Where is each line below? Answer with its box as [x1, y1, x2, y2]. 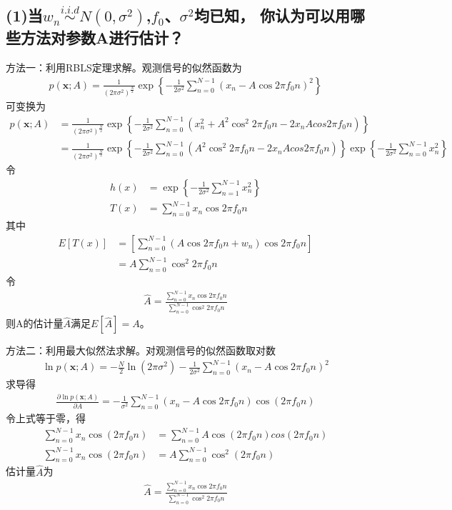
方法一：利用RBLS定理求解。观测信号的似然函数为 [6, 59, 242, 74]
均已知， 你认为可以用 [194, 4, 350, 26]
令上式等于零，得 [6, 411, 86, 426]
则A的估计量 [6, 316, 64, 331]
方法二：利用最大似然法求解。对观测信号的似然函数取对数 [6, 343, 276, 358]
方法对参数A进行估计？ [20, 26, 184, 49]
